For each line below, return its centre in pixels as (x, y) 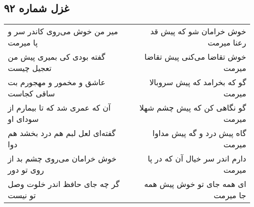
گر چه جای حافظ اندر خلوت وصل (64, 184)
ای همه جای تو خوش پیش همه (195, 184)
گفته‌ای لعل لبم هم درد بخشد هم (62, 133)
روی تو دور (26, 170)
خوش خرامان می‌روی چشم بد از (62, 159)
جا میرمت (230, 195)
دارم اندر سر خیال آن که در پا (197, 159)
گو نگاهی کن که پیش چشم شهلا (193, 108)
